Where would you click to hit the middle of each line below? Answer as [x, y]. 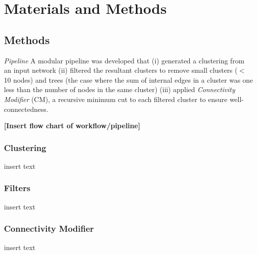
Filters [17, 188]
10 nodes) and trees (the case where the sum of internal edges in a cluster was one [128, 79]
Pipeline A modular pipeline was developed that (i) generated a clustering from [124, 60]
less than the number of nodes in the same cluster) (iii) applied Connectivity [120, 89]
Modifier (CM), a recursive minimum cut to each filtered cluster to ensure [116, 99]
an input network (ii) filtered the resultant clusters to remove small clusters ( [121, 70]
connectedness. [26, 109]
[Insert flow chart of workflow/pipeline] [72, 126]
